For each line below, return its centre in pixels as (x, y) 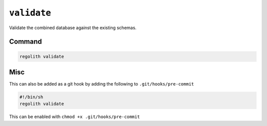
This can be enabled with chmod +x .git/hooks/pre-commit (75, 117)
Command (25, 42)
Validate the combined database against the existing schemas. (73, 28)
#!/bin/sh (31, 97)
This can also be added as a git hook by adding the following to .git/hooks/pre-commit (102, 84)
